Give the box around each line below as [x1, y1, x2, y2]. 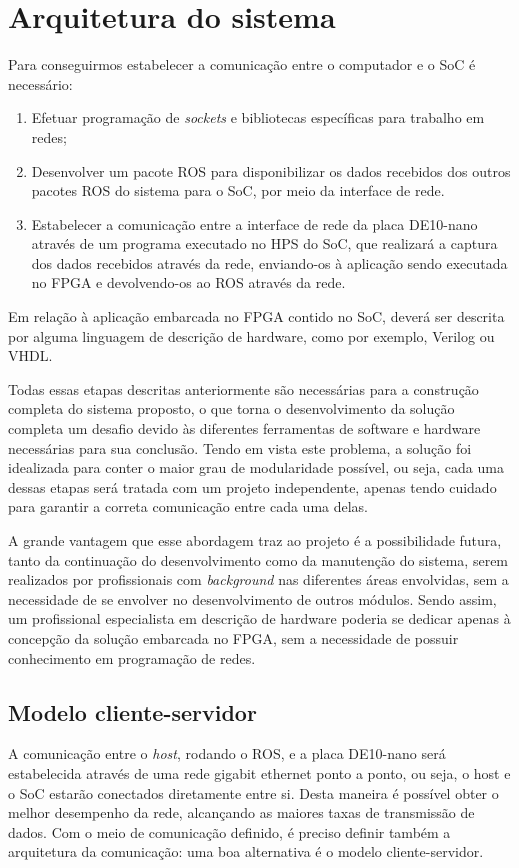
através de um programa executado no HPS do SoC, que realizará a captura [31, 233, 498, 254]
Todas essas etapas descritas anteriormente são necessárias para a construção [8, 378, 479, 399]
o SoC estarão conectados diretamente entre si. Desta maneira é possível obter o [8, 782, 499, 803]
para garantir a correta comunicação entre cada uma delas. [8, 496, 369, 517]
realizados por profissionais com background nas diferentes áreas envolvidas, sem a [8, 569, 509, 590]
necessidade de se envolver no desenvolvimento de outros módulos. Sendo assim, [8, 588, 497, 609]
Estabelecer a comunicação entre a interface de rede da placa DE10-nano [31, 213, 478, 234]
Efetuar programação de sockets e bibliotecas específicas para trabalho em [31, 107, 485, 128]
